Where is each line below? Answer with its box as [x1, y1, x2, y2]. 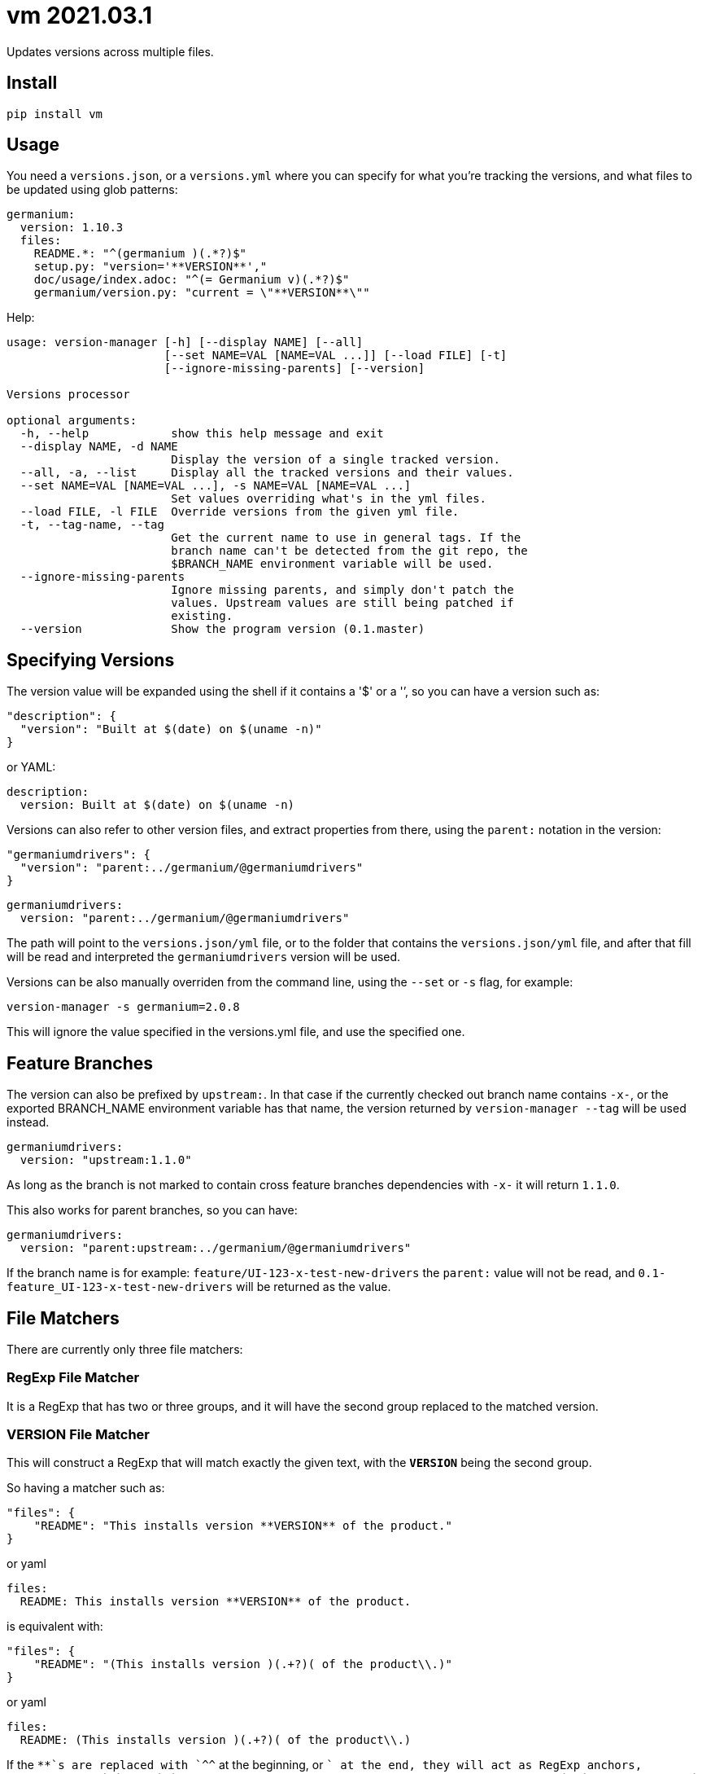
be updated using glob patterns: [7, 182, 178, 197]
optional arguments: [7, 414, 137, 428]
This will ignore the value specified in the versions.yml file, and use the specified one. [7, 1025, 465, 1039]
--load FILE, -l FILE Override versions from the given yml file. [20, 505, 460, 519]
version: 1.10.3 [20, 221, 124, 235]
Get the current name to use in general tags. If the [171, 531, 521, 545]
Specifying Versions [7, 649, 175, 670]
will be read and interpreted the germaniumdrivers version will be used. [7, 950, 401, 964]
